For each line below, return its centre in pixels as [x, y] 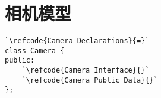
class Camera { [35, 50]
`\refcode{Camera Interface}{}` [86, 71]
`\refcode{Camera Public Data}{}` [90, 80]
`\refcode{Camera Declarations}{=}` [77, 41]
